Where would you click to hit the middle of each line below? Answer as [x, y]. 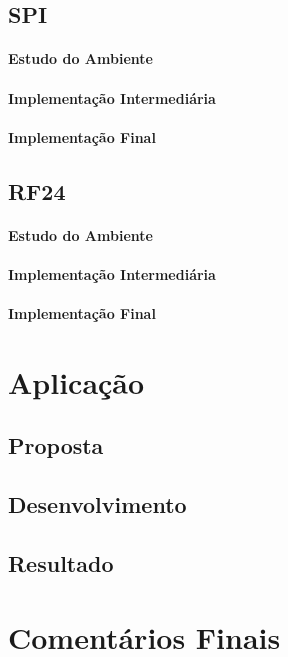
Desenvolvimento [97, 504]
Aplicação [76, 381]
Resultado [61, 563]
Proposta [56, 445]
